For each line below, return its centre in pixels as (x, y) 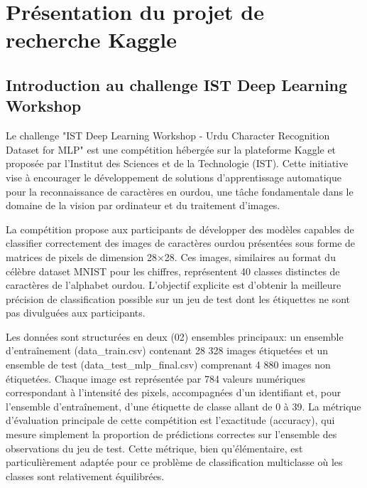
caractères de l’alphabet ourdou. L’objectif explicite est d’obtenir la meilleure (174, 285)
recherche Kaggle (91, 39)
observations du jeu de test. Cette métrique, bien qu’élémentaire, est (154, 448)
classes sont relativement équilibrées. (85, 476)
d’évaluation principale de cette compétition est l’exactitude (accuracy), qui (170, 420)
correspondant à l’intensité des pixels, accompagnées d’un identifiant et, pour (174, 392)
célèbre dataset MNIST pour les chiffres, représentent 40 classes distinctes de (173, 271)
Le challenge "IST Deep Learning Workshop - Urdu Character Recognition (168, 136)
